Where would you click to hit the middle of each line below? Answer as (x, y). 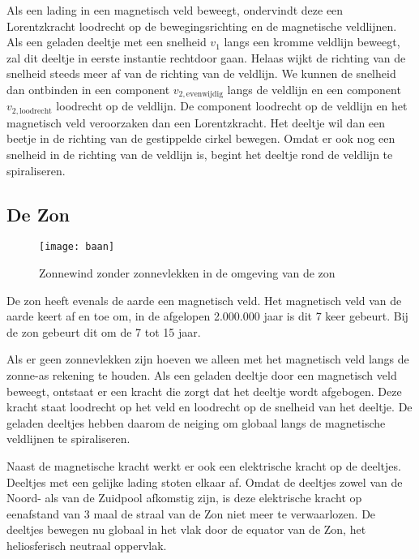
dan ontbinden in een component (88, 89)
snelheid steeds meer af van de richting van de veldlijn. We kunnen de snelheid (201, 73)
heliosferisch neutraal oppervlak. (87, 546)
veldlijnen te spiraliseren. (68, 439)
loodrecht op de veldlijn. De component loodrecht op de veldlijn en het (232, 106)
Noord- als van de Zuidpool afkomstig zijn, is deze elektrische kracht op (184, 498)
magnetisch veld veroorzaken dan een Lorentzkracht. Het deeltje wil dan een (196, 122)
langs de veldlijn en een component (314, 89)
